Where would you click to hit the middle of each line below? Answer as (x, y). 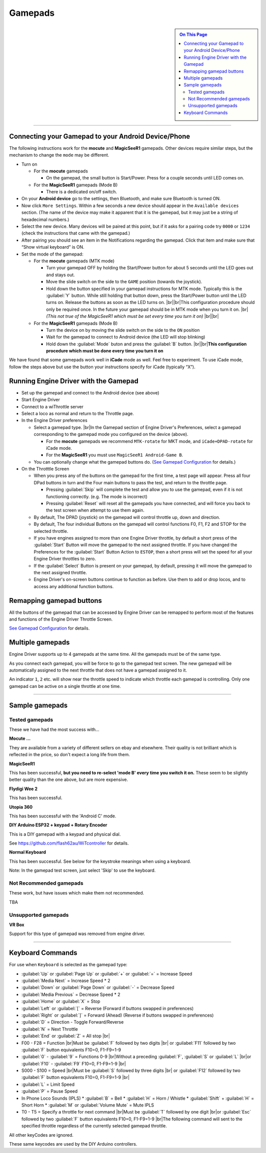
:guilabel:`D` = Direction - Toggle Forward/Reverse (73, 1022)
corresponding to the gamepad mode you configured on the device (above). (111, 434)
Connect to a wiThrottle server (52, 406)
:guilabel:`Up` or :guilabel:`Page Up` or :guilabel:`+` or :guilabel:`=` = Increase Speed (107, 974)
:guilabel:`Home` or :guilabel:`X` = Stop (61, 1001)
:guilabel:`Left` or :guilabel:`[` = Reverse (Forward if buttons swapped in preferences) (108, 1008)
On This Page (194, 34)
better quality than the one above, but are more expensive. (68, 780)
